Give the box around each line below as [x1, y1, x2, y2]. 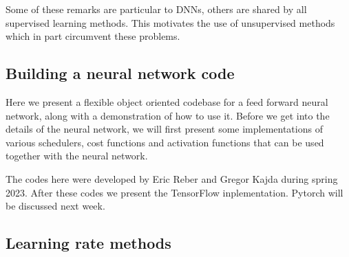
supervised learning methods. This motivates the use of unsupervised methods [6, 15, 335, 30]
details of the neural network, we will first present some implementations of [6, 122, 323, 136]
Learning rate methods [6, 232, 171, 254]
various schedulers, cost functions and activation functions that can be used [6, 135, 324, 149]
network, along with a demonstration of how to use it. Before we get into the [6, 108, 330, 122]
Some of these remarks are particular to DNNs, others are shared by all [6, 2, 307, 16]
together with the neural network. [6, 148, 148, 163]
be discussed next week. [6, 199, 105, 213]
